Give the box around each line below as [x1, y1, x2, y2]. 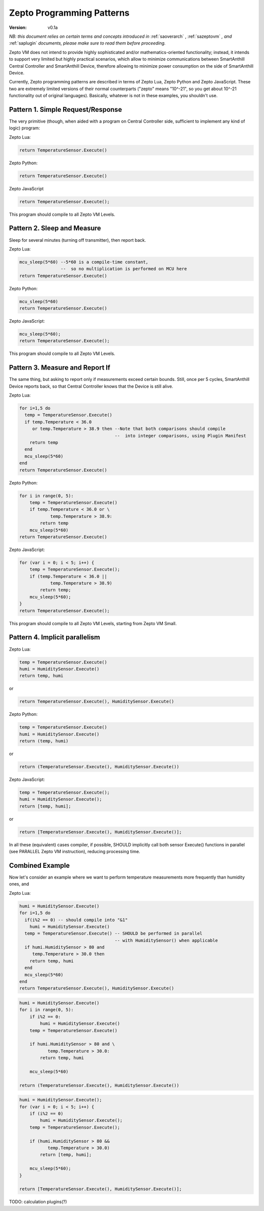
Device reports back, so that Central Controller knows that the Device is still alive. [9, 383, 174, 389]
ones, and [9, 881, 29, 887]
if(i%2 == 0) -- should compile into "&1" [24, 917, 128, 923]
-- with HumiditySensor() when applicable [114, 937, 218, 943]
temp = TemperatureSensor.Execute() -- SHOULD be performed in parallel [24, 931, 203, 936]
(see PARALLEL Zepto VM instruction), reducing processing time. [9, 849, 140, 855]
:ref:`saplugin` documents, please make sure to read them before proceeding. [9, 40, 166, 46]
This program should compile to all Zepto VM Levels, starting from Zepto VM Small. [9, 620, 177, 626]
